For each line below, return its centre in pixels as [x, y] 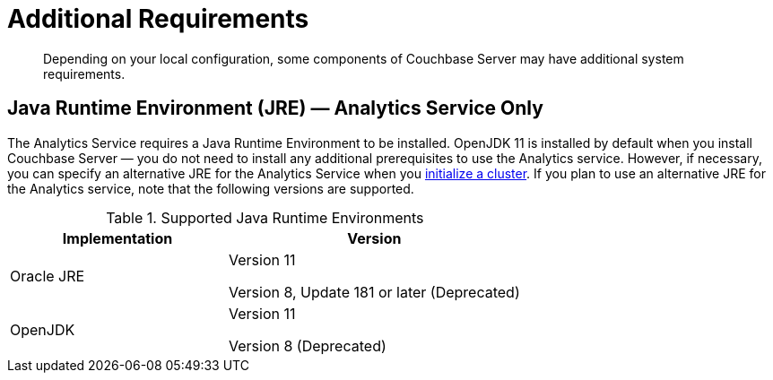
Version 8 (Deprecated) [308, 345]
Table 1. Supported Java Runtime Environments [265, 217]
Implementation [117, 238]
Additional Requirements [158, 19]
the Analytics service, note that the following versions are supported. [211, 188]
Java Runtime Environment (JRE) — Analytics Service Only [275, 108]
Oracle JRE [48, 276]
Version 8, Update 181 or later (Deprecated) [374, 292]
